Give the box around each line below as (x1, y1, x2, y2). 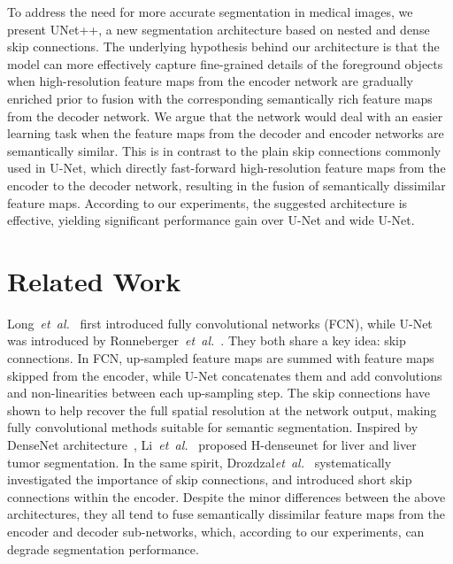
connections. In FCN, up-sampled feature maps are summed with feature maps (7, 349, 434, 367)
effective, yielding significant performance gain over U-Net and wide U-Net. (7, 211, 415, 229)
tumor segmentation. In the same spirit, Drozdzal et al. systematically (7, 452, 392, 471)
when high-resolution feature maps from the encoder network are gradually (7, 72, 413, 90)
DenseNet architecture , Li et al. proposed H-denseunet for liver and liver (7, 436, 417, 453)
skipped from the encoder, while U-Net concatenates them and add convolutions (7, 366, 442, 384)
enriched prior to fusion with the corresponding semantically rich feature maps (7, 89, 433, 107)
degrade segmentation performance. (7, 539, 199, 558)
